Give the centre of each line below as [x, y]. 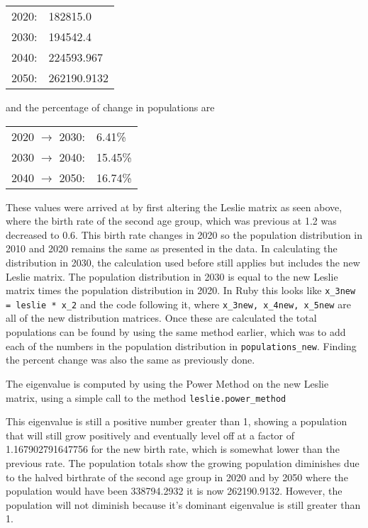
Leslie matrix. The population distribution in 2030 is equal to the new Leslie [172, 276]
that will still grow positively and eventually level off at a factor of [150, 435]
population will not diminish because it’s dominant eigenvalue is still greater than [183, 504]
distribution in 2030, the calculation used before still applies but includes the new [183, 262]
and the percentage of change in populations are [110, 107]
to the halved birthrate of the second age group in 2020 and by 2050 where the [177, 477]
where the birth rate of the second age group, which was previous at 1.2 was [171, 221]
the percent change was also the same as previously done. [130, 360]
